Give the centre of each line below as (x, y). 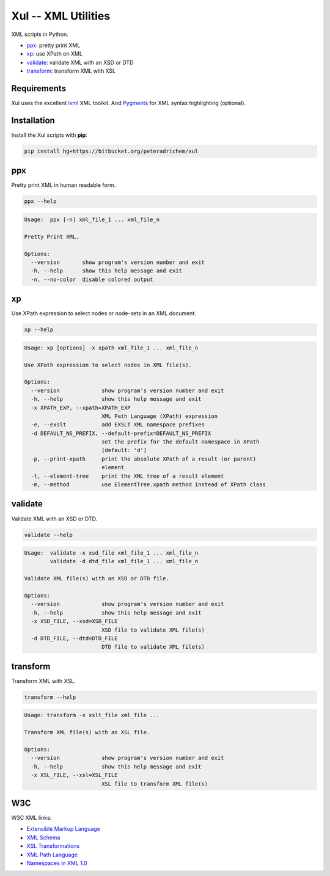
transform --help (50, 697)
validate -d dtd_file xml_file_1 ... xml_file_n (124, 561)
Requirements (39, 88)
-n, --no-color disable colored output (92, 279)
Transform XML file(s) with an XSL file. (87, 732)
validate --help (49, 535)
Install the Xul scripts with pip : (50, 135)
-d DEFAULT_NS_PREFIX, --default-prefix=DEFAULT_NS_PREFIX (121, 433)
